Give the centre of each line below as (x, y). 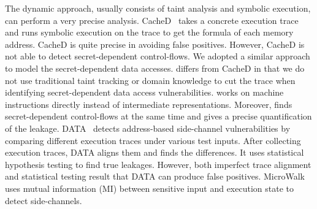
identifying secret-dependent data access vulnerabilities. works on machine (144, 92)
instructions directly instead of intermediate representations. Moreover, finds (149, 104)
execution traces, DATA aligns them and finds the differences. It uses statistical (155, 152)
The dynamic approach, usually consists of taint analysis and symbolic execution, (158, 8)
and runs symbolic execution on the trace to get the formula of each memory (149, 32)
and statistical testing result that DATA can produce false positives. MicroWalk (155, 176)
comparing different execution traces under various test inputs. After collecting (153, 140)
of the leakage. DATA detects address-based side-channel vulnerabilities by (148, 128)
